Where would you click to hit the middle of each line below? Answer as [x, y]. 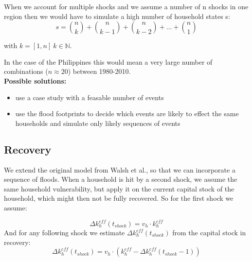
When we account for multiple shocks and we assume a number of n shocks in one [126, 6]
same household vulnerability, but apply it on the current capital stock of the [119, 188]
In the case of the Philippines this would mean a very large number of [108, 61]
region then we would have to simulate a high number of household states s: [117, 16]
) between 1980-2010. [99, 71]
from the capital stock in [209, 233]
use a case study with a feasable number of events [90, 97]
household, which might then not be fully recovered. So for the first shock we [119, 198]
